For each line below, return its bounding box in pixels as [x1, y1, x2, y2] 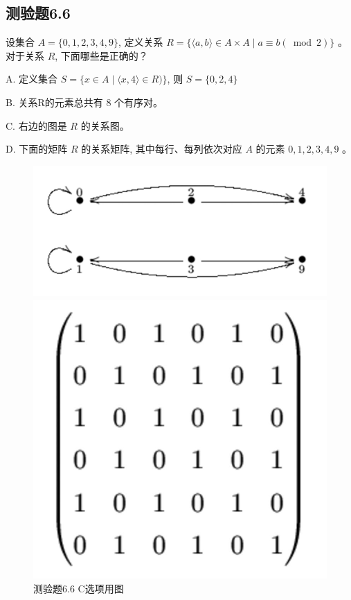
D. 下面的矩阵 [6, 142, 68, 156]
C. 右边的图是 [6, 118, 67, 132]
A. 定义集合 [6, 71, 58, 86]
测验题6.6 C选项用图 [33, 581, 124, 595]
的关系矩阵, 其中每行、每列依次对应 [81, 142, 242, 156]
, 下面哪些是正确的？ [55, 48, 148, 62]
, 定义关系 [118, 35, 163, 49]
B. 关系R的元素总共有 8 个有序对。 [6, 94, 163, 109]
